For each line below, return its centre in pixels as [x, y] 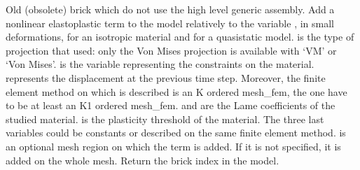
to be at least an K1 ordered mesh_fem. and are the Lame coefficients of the [171, 105]
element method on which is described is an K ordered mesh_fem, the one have [176, 91]
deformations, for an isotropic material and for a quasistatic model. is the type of [180, 37]
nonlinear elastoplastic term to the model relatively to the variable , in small [170, 23]
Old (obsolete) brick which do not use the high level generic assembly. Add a [170, 9]
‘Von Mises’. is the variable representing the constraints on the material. [160, 64]
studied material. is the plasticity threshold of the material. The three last [165, 119]
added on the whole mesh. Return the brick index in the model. [143, 160]
